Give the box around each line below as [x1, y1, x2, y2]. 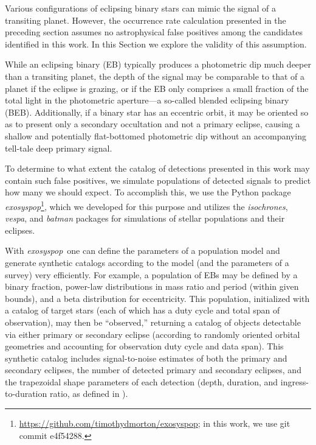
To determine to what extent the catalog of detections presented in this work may [5, 162, 310, 175]
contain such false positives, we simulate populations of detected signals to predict [5, 173, 311, 186]
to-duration [5, 387, 47, 400]
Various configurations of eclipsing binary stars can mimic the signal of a [5, 2, 276, 14]
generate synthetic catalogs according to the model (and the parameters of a [5, 256, 289, 268]
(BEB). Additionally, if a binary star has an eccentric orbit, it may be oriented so [5, 105, 309, 118]
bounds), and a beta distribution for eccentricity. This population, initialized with [5, 292, 310, 304]
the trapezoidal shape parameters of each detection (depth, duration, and [5, 375, 278, 388]
